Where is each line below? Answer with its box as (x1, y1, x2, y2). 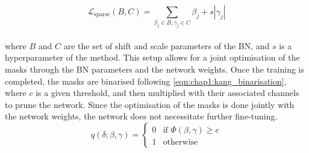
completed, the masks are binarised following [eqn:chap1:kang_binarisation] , (5, 74, 287, 87)
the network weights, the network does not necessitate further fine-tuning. (5, 110, 278, 122)
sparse (94, 11, 110, 18)
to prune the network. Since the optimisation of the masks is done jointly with (5, 98, 295, 110)
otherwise (163, 138, 198, 147)
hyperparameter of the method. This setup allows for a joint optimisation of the (5, 51, 300, 64)
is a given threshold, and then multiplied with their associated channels (36, 86, 299, 99)
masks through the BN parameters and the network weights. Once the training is (5, 63, 304, 76)
